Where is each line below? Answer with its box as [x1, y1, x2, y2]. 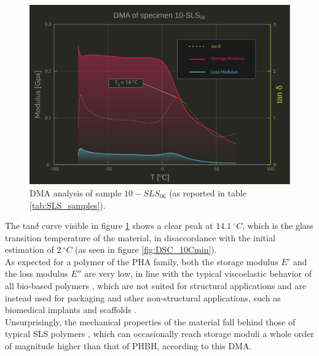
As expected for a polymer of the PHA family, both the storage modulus [5, 255, 278, 268]
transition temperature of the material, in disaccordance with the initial [5, 231, 275, 244]
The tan [5, 219, 35, 232]
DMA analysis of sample [30, 186, 122, 199]
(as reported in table [169, 186, 246, 199]
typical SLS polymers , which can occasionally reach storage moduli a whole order [5, 327, 314, 340]
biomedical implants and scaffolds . [5, 303, 137, 316]
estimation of [5, 243, 54, 256]
